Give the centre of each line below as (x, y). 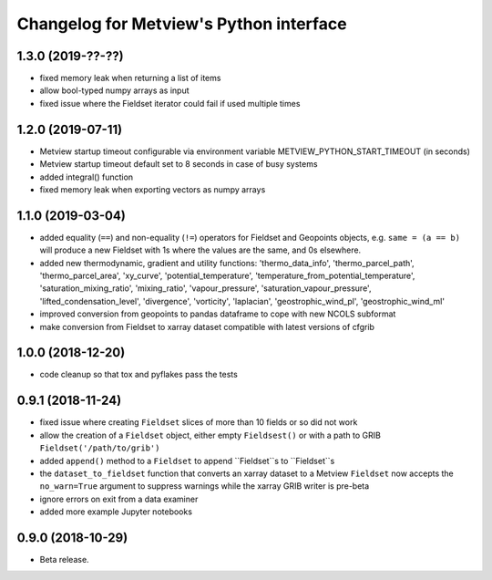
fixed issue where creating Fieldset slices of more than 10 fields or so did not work (199, 422)
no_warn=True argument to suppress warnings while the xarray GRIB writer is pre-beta (205, 486)
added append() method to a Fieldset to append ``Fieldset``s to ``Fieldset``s (187, 461)
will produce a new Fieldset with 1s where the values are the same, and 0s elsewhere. (200, 250)
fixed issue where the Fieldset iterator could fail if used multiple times (170, 103)
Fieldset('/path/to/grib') (100, 448)
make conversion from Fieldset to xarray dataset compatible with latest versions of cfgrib (207, 326)
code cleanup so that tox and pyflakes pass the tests (139, 375)
